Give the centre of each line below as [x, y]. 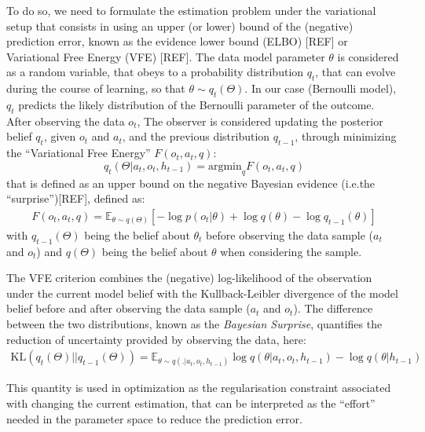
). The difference [333, 308]
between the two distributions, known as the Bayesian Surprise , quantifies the [194, 323]
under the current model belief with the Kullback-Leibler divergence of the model [202, 293]
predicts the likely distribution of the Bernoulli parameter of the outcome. [196, 104]
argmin [225, 166]
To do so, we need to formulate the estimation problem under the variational [191, 10]
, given [60, 136]
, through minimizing [346, 136]
